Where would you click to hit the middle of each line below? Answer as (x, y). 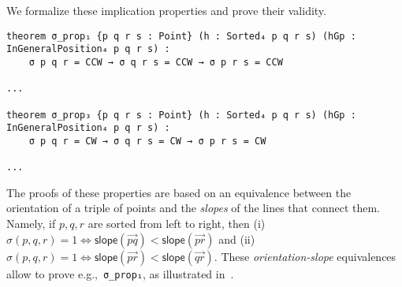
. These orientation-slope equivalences (305, 256)
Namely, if (31, 223)
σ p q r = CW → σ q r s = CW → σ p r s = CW (147, 141)
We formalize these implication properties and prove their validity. (166, 10)
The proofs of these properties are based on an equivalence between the (179, 192)
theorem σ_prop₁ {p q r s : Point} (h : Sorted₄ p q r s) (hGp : (181, 36)
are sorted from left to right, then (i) (177, 223)
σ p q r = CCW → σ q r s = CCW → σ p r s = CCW (156, 62)
